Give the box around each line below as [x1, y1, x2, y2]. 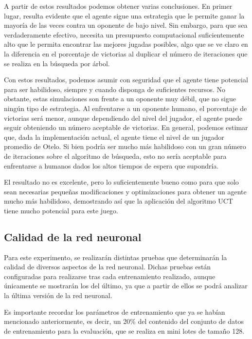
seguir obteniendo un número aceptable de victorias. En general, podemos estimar [4, 122, 248, 132]
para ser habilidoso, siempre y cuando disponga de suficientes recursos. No [4, 84, 226, 94]
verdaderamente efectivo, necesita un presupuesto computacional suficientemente [4, 29, 244, 39]
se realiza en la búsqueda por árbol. [4, 58, 110, 68]
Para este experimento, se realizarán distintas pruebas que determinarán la [4, 252, 227, 262]
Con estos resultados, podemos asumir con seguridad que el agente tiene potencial [4, 75, 248, 85]
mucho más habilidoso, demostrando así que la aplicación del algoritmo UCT [4, 196, 233, 206]
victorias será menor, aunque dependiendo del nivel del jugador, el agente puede [4, 113, 242, 123]
